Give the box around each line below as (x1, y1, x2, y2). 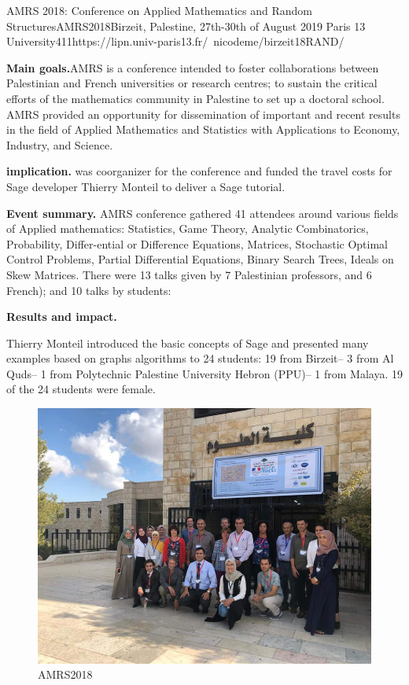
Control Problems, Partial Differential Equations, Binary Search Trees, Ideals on (6, 251, 394, 267)
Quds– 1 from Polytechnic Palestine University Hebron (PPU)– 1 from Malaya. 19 (6, 365, 403, 381)
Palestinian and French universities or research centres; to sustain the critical (6, 75, 378, 91)
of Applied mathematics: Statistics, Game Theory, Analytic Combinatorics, (6, 220, 369, 237)
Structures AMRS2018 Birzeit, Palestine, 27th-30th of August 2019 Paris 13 (6, 17, 366, 34)
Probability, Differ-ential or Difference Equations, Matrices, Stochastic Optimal (6, 235, 389, 252)
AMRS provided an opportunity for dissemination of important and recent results (6, 105, 400, 122)
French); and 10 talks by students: (6, 282, 171, 298)
